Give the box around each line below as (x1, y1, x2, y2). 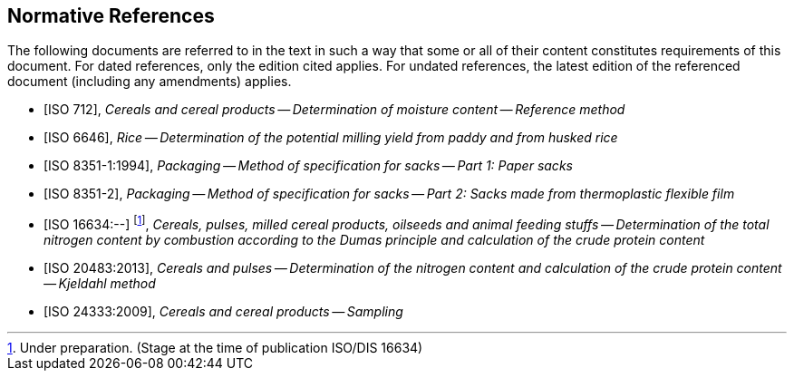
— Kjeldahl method (44, 276, 156, 292)
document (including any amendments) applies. (7, 73, 292, 90)
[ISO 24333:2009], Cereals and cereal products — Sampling (44, 304, 403, 320)
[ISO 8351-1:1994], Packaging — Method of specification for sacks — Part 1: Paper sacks (44, 158, 573, 174)
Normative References (7, 5, 215, 27)
